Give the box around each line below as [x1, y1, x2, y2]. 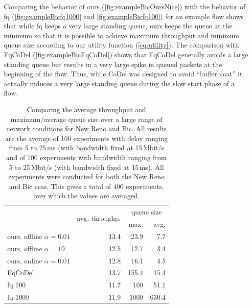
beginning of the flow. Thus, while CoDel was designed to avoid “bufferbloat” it [4, 69, 243, 79]
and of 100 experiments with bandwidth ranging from [6, 152, 167, 162]
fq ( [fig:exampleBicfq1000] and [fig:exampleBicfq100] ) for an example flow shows [4, 11, 244, 21]
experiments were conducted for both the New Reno [8, 171, 165, 182]
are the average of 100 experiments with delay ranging [5, 133, 168, 143]
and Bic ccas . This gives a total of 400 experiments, [9, 181, 164, 191]
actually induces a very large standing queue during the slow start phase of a [4, 78, 235, 88]
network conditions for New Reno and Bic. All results [6, 123, 167, 134]
